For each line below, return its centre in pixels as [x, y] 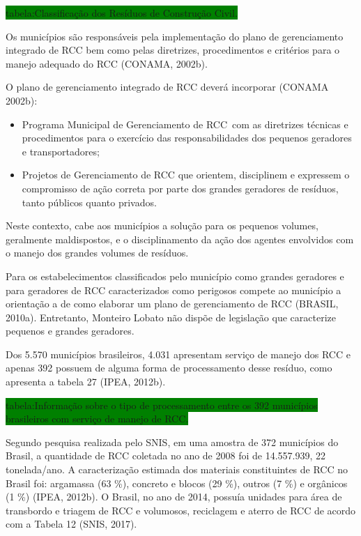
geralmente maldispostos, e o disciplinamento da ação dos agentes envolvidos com [180, 239]
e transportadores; [61, 151]
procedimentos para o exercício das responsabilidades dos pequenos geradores [187, 138]
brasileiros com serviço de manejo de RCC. [97, 419]
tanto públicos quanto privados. [89, 202]
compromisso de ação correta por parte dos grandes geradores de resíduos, [180, 188]
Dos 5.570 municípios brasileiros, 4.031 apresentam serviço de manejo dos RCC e [178, 354]
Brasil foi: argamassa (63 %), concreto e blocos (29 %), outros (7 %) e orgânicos [177, 483]
